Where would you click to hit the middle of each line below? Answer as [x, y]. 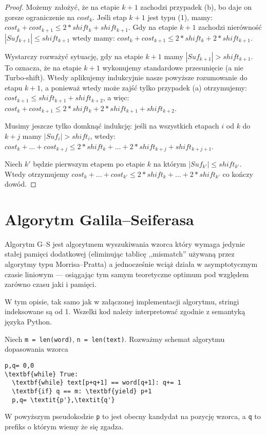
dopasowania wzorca [36, 349]
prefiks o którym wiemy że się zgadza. [64, 426]
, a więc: [116, 97]
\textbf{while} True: [42, 374]
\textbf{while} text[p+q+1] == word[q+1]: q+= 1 [97, 383]
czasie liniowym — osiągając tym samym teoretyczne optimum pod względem [127, 274]
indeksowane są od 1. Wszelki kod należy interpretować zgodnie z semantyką [125, 311]
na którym [170, 163]
